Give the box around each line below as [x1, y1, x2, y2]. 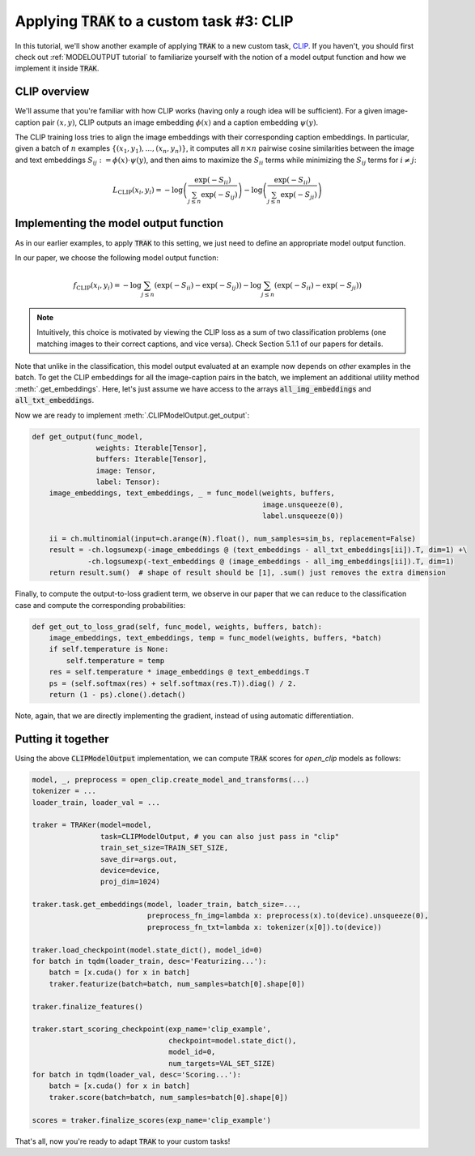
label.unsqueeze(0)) [261, 512, 344, 520]
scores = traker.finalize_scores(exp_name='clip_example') [32, 1115, 271, 1124]
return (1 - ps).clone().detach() [49, 690, 186, 699]
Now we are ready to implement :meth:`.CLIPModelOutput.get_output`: [15, 410, 250, 420]
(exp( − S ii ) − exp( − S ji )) [274, 280, 362, 292]
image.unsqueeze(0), [261, 499, 344, 509]
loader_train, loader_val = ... [32, 798, 161, 807]
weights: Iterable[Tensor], [95, 443, 208, 452]
